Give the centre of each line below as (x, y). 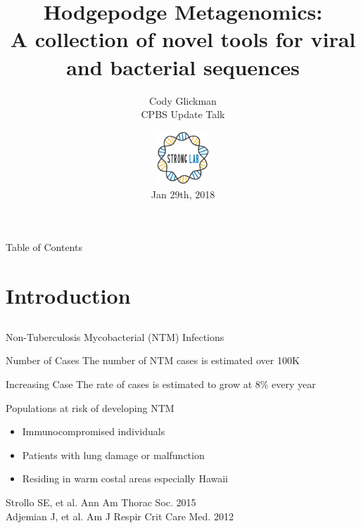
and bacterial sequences (183, 66)
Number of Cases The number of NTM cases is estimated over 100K (153, 360)
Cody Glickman (183, 100)
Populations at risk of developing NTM (90, 407)
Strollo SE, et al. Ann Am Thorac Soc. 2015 (101, 502)
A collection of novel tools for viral (183, 39)
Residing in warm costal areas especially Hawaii (125, 478)
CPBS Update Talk (183, 114)
